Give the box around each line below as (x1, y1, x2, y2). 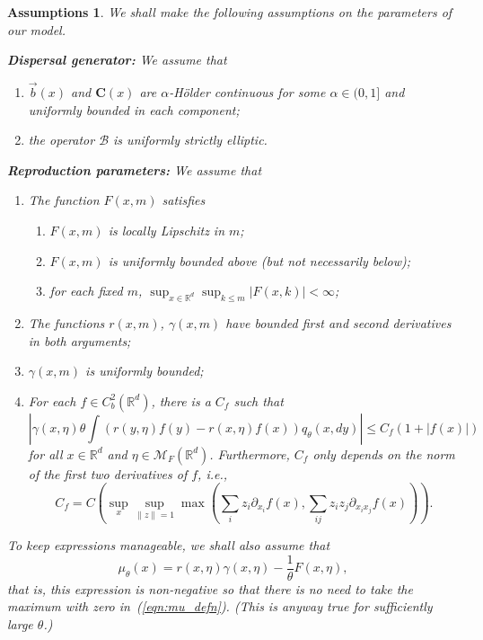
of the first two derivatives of (28, 464, 188, 483)
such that (233, 391, 284, 410)
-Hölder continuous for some (169, 83, 326, 101)
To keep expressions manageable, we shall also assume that (7, 536, 330, 555)
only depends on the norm (312, 444, 455, 463)
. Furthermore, (209, 444, 290, 463)
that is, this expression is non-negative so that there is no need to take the (7, 579, 413, 598)
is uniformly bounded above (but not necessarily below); (108, 251, 411, 270)
